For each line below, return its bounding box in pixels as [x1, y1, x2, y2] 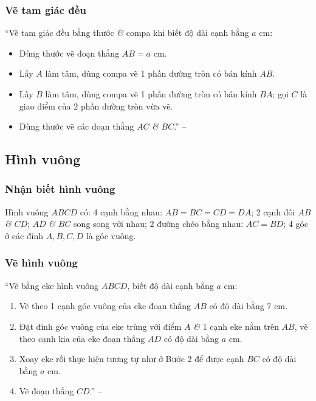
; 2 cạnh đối [251, 205, 295, 218]
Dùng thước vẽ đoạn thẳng [19, 46, 120, 59]
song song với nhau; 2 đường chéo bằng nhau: [74, 217, 244, 230]
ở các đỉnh [5, 229, 43, 242]
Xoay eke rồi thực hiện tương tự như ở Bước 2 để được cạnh [19, 352, 244, 365]
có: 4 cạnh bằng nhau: [80, 205, 163, 218]
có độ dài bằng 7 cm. [209, 299, 287, 312]
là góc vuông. [86, 229, 136, 242]
